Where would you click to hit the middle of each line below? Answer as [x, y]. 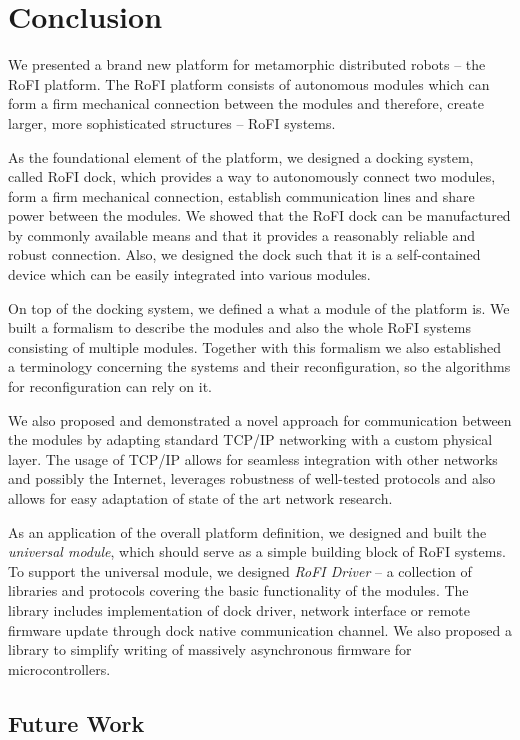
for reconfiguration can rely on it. [110, 386]
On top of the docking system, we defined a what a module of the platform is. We [259, 307]
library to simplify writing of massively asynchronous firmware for [210, 649]
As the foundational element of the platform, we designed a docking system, [241, 156]
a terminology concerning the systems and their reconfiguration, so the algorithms [259, 366]
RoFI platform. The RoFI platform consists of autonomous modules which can [249, 83]
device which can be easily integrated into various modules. [189, 274]
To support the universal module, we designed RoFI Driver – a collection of [240, 570]
